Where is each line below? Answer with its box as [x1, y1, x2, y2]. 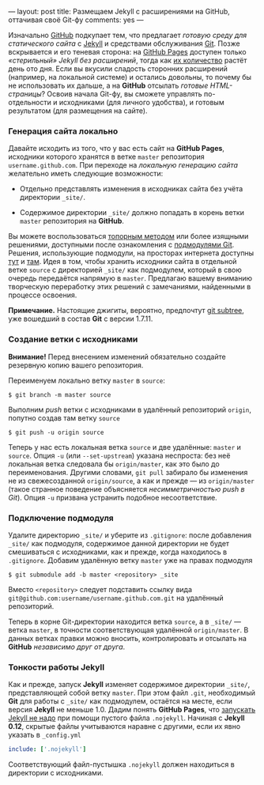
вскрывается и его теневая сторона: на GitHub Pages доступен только [8, 47, 247, 56]
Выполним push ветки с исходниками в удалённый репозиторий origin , [8, 405, 251, 414]
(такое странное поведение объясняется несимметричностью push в [8, 484, 245, 493]
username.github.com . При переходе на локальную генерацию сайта [8, 160, 239, 170]
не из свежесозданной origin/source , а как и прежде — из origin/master [8, 476, 255, 485]
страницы [8, 89, 42, 98]
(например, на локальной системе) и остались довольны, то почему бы [8, 73, 251, 81]
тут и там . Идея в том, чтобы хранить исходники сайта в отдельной [8, 257, 237, 266]
